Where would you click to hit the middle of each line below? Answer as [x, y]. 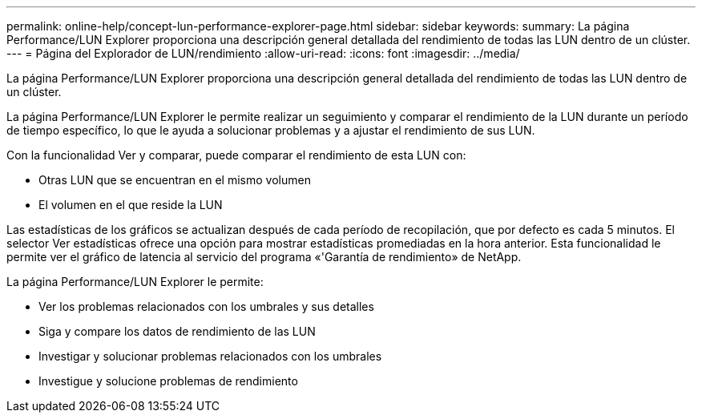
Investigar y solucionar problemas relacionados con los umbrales [210, 356]
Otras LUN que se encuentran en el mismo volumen [175, 180]
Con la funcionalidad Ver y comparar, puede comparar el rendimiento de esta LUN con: [236, 155]
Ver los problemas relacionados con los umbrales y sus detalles [206, 306]
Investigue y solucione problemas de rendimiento [168, 381]
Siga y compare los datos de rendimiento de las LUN [177, 331]
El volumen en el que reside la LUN [131, 205]
